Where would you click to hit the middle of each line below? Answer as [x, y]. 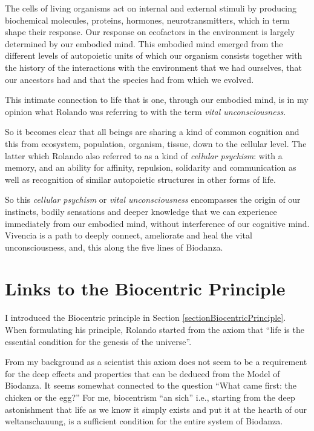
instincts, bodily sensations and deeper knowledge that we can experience [141, 211]
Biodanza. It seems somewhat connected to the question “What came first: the [151, 385]
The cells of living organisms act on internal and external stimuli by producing [151, 8]
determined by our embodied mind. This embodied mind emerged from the [144, 43]
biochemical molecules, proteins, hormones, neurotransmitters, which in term [147, 20]
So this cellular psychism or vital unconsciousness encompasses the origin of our [153, 199]
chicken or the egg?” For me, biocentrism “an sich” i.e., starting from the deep [150, 397]
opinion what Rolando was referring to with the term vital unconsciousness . [146, 111]
